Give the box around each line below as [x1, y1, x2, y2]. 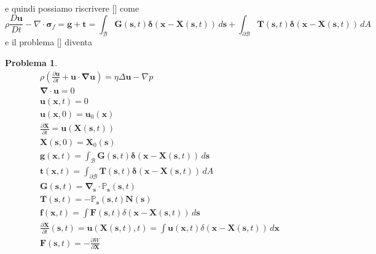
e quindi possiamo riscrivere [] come [5, 2, 139, 14]
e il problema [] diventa [5, 35, 92, 48]
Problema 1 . [5, 56, 58, 69]
